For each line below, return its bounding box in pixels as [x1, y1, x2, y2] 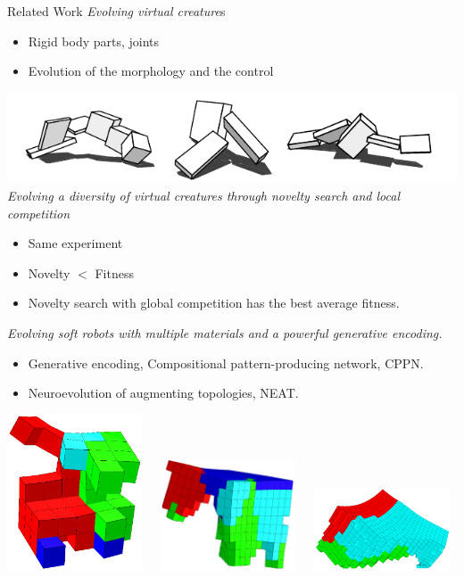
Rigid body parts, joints [28, 31, 160, 50]
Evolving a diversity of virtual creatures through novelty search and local [7, 185, 401, 204]
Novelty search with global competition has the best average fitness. [28, 293, 400, 312]
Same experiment [28, 234, 123, 252]
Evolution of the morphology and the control [28, 62, 274, 80]
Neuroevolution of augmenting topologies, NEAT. [28, 383, 299, 402]
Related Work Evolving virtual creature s [7, 2, 226, 20]
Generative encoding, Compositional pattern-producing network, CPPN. [28, 353, 424, 372]
